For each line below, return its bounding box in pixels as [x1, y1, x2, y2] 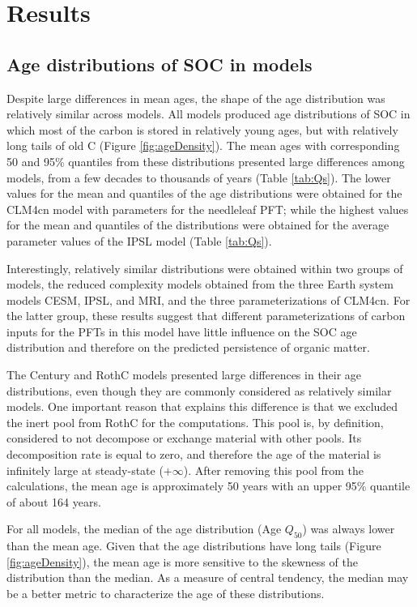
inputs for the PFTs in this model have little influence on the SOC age [6, 323, 357, 340]
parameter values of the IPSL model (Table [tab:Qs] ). [6, 232, 272, 249]
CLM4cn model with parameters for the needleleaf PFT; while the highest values [6, 200, 409, 217]
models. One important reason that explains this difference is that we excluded [6, 398, 398, 415]
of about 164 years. [6, 493, 101, 510]
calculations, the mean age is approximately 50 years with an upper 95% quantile [6, 477, 411, 494]
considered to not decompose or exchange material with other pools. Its [6, 430, 362, 447]
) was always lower [302, 520, 395, 537]
